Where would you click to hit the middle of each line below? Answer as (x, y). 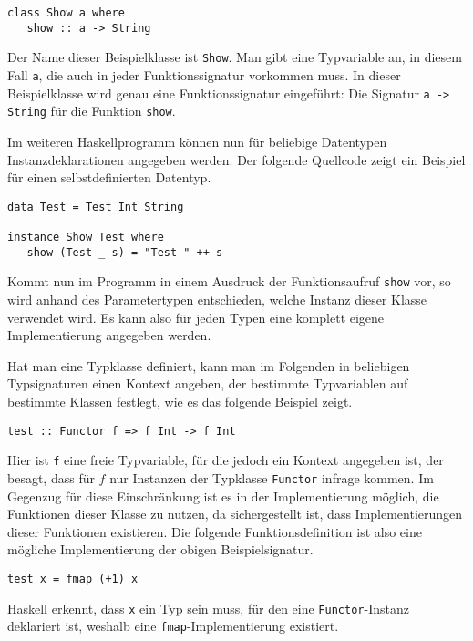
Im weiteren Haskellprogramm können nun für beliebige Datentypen (197, 141)
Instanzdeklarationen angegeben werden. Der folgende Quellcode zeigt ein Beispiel (236, 159)
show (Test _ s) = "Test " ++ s (125, 252)
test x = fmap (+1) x (73, 579)
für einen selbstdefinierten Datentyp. (109, 177)
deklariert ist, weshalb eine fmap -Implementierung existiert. (173, 626)
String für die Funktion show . (92, 111)
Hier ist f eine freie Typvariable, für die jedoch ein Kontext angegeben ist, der (226, 460)
